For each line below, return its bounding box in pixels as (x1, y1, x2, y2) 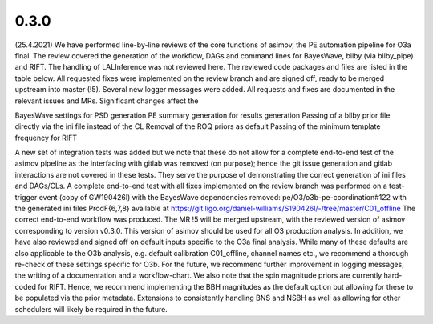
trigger (14, 192, 38, 202)
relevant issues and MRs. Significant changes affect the (14, 96, 199, 106)
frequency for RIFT (14, 133, 78, 142)
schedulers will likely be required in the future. (14, 304, 168, 314)
